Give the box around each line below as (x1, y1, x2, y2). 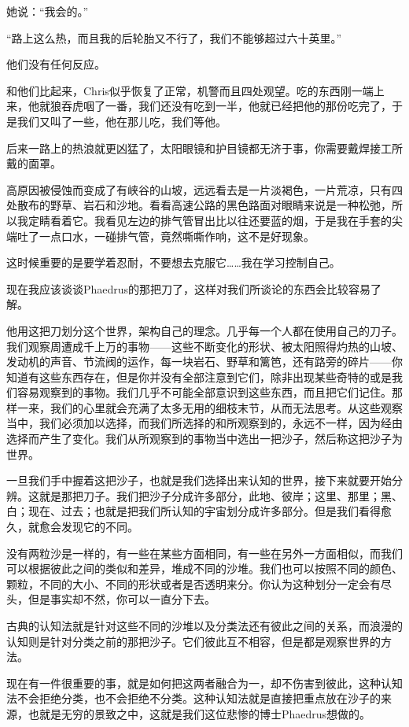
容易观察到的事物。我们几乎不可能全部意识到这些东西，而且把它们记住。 (17, 384, 392, 400)
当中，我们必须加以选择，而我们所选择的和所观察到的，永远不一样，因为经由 (6, 415, 403, 431)
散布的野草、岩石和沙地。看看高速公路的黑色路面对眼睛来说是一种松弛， (17, 197, 392, 213)
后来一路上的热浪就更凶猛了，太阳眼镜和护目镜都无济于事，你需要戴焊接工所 (6, 139, 403, 156)
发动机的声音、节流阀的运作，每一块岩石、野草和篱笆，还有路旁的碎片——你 (6, 353, 403, 370)
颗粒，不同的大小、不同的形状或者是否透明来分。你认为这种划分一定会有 (6, 575, 381, 592)
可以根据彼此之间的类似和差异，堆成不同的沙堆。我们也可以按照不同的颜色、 (6, 560, 403, 577)
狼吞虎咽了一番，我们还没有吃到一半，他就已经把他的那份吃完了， (50, 98, 392, 114)
